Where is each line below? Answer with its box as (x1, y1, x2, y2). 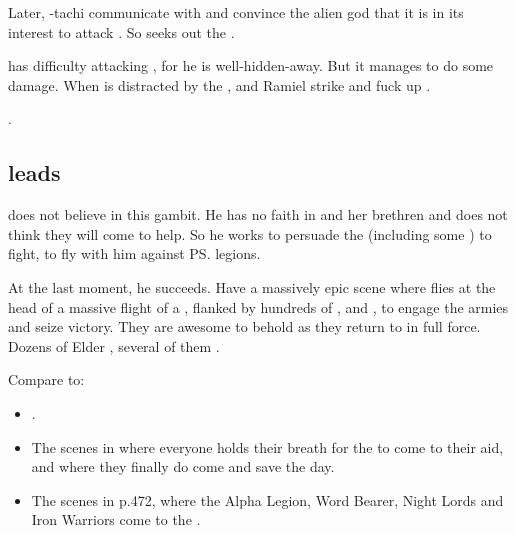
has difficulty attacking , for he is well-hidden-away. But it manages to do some (8, 55, 494, 76)
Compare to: (8, 369, 85, 390)
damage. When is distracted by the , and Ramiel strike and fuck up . (8, 74, 431, 95)
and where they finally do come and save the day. (31, 456, 335, 477)
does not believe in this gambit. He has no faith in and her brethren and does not (8, 204, 508, 225)
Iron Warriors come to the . (31, 509, 201, 530)
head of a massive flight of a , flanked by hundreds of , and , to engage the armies (8, 296, 509, 317)
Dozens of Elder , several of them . (8, 335, 220, 356)
